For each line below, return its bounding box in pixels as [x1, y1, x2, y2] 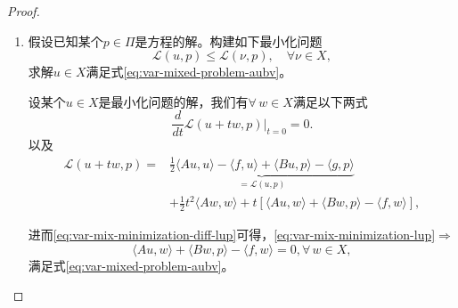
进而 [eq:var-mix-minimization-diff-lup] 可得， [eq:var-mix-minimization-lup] [28, 225, 436, 244]
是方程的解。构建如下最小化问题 [135, 31, 323, 50]
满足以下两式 [292, 92, 368, 110]
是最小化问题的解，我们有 [98, 92, 249, 110]
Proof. [7, 2, 40, 20]
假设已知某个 [28, 31, 103, 50]
